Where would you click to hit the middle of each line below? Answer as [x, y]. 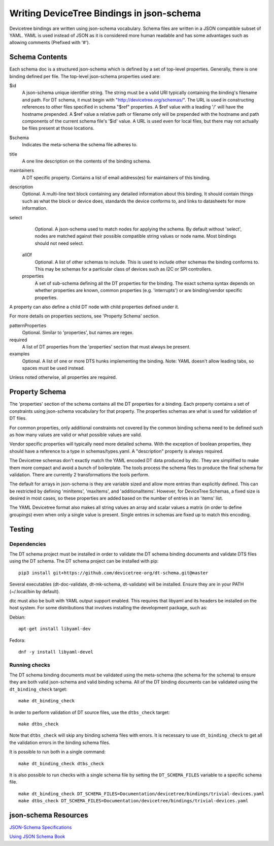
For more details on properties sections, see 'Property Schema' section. [84, 316]
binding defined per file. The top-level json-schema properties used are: [85, 76]
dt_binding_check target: [38, 689]
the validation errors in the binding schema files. [60, 742]
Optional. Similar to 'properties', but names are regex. [78, 333]
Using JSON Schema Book [37, 837]
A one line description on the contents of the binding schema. [87, 161]
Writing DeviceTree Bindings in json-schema [105, 13]
